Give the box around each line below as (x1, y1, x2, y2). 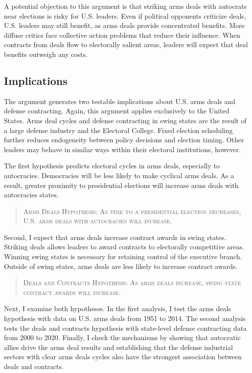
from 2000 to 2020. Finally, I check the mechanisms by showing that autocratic (4, 332, 241, 343)
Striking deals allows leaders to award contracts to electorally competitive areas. (4, 241, 244, 252)
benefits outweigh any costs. (4, 49, 88, 59)
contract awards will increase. (23, 287, 121, 297)
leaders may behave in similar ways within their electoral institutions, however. (4, 144, 241, 154)
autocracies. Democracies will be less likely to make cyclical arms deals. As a (4, 170, 234, 180)
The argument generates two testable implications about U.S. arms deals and (4, 96, 235, 106)
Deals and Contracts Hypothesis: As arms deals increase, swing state (23, 277, 241, 288)
